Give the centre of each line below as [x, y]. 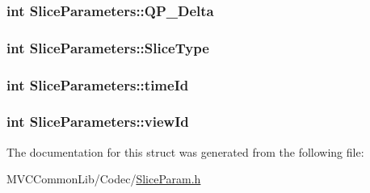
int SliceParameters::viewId [98, 122]
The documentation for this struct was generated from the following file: [185, 151]
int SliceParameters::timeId [98, 84]
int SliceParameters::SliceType [108, 47]
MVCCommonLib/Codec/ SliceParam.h [104, 179]
